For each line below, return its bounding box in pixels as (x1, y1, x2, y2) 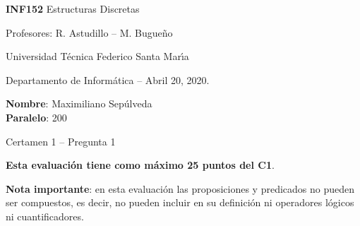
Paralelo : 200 (6, 109, 67, 124)
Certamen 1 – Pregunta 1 (6, 133, 116, 148)
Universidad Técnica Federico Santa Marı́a (6, 49, 189, 64)
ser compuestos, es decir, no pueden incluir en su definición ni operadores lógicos (6, 195, 354, 210)
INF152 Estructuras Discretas (6, 1, 140, 16)
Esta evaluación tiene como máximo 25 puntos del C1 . (6, 157, 275, 172)
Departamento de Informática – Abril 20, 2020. (6, 72, 210, 87)
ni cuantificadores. (6, 208, 84, 223)
